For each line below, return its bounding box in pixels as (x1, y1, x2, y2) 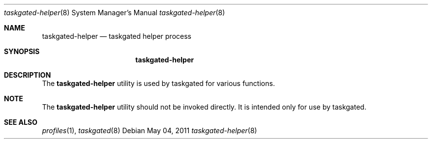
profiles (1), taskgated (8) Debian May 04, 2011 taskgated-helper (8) (42, 126, 257, 135)
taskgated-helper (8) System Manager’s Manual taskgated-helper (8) (4, 8, 225, 17)
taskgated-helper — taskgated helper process (42, 32, 191, 40)
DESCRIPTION (4, 71, 51, 79)
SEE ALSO (4, 118, 37, 126)
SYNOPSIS (4, 47, 40, 56)
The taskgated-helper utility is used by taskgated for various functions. (42, 79, 275, 87)
